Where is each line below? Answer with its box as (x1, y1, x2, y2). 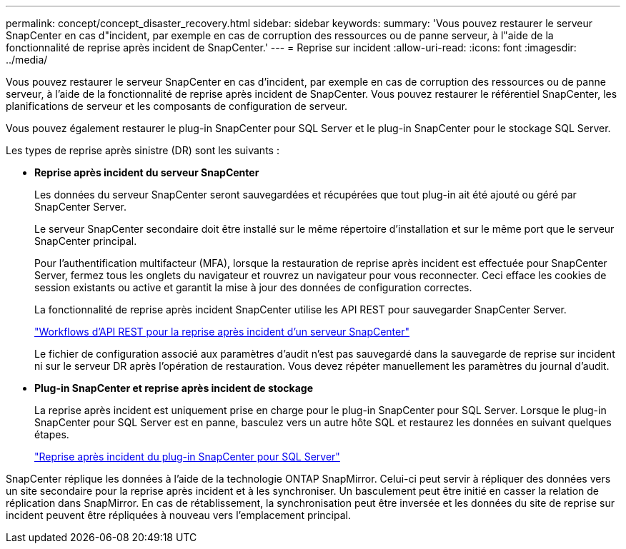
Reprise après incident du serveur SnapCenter (34, 166, 259, 178)
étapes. (34, 428, 69, 440)
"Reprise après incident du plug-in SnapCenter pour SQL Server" (34, 450, 340, 463)
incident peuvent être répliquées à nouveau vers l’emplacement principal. (6, 509, 351, 521)
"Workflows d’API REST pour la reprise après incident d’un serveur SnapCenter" (34, 326, 410, 338)
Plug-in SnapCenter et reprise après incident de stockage (34, 382, 313, 394)
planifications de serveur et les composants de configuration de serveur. (6, 100, 348, 112)
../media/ (6, 54, 48, 66)
